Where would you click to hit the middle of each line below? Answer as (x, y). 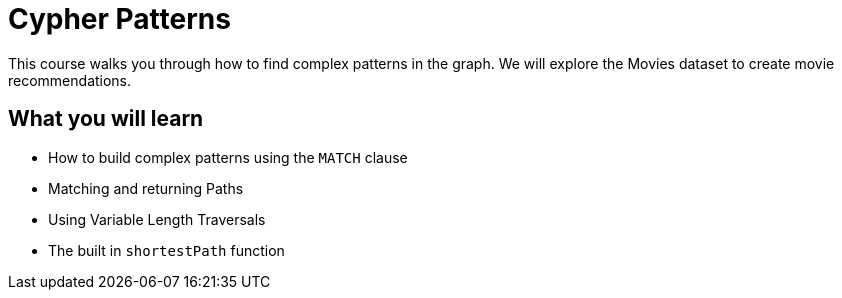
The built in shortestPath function (166, 250)
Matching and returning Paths (146, 188)
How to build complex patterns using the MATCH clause (228, 157)
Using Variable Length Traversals (157, 219)
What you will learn (106, 119)
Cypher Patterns (119, 19)
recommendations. (70, 80)
